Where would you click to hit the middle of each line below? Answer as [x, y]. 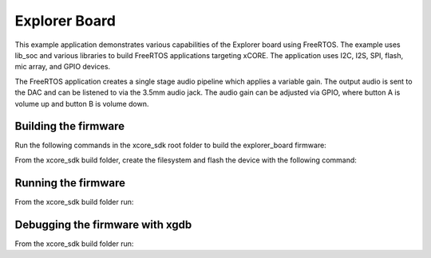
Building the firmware [70, 126]
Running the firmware [70, 183]
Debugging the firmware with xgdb [103, 224]
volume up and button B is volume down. [82, 104]
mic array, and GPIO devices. [63, 67]
